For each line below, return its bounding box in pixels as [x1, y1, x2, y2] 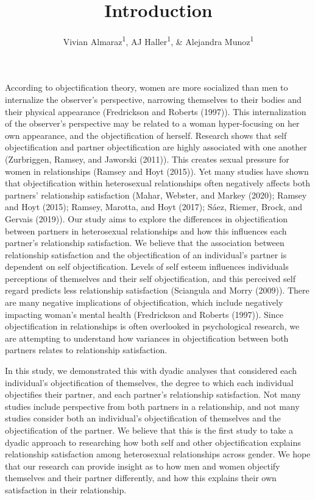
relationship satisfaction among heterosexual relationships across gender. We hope [5, 448, 311, 460]
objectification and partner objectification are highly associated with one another [5, 141, 307, 153]
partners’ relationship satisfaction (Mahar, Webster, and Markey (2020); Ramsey [5, 188, 307, 201]
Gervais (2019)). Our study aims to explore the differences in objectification [5, 212, 288, 225]
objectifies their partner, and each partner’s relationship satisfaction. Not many [5, 388, 301, 401]
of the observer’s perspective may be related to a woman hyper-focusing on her [5, 117, 300, 130]
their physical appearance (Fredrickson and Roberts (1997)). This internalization [5, 105, 306, 118]
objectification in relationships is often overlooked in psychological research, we [5, 320, 300, 333]
